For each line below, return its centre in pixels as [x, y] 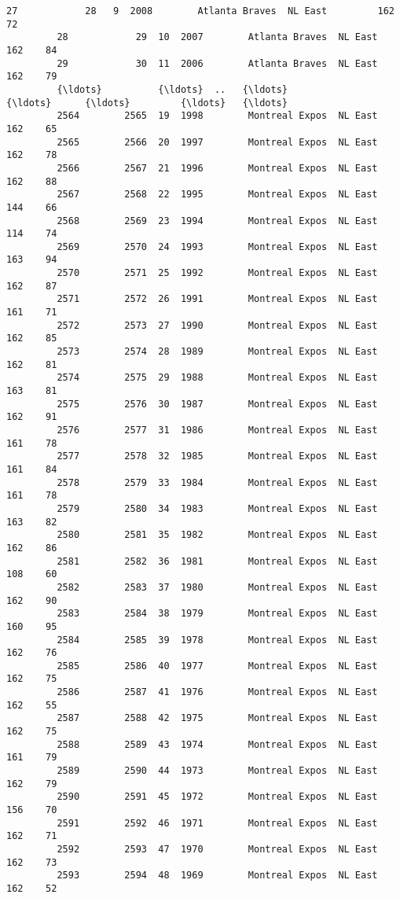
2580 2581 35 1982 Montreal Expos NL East [217, 535]
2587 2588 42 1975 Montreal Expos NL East [217, 718]
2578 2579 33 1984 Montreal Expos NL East [217, 482]
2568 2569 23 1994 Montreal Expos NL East [217, 221]
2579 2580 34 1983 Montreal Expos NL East [217, 508]
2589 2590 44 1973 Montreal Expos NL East [217, 771]
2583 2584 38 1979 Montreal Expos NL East [217, 614]
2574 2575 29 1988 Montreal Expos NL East [217, 378]
